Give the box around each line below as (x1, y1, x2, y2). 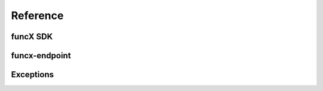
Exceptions (11, 70, 54, 80)
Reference (11, 9, 64, 22)
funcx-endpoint (11, 51, 71, 61)
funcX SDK (11, 32, 53, 42)
